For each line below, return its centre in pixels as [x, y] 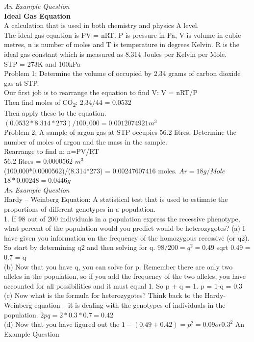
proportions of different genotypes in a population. [80, 209]
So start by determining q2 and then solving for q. [80, 247]
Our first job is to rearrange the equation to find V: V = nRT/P [101, 92]
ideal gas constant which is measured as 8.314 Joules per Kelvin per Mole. [115, 54]
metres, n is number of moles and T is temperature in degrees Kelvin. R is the [122, 44]
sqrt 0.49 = [233, 247]
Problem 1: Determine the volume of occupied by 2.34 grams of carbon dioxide [122, 73]
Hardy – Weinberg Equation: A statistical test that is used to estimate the [116, 199]
